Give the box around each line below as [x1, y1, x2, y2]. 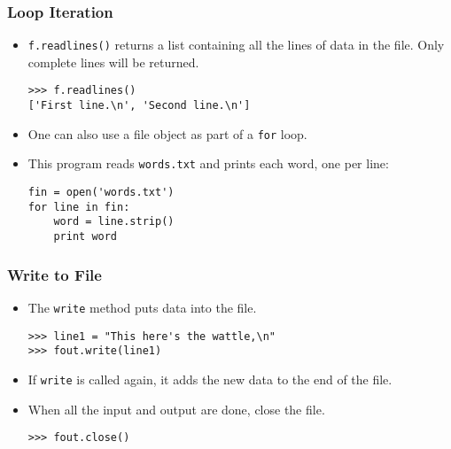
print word [53, 230, 118, 244]
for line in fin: [27, 200, 130, 213]
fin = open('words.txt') [27, 186, 175, 199]
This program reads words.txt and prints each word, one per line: [27, 154, 389, 173]
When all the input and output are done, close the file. [27, 399, 325, 418]
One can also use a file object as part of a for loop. [27, 124, 307, 143]
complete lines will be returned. [27, 52, 199, 71]
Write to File [7, 263, 102, 285]
